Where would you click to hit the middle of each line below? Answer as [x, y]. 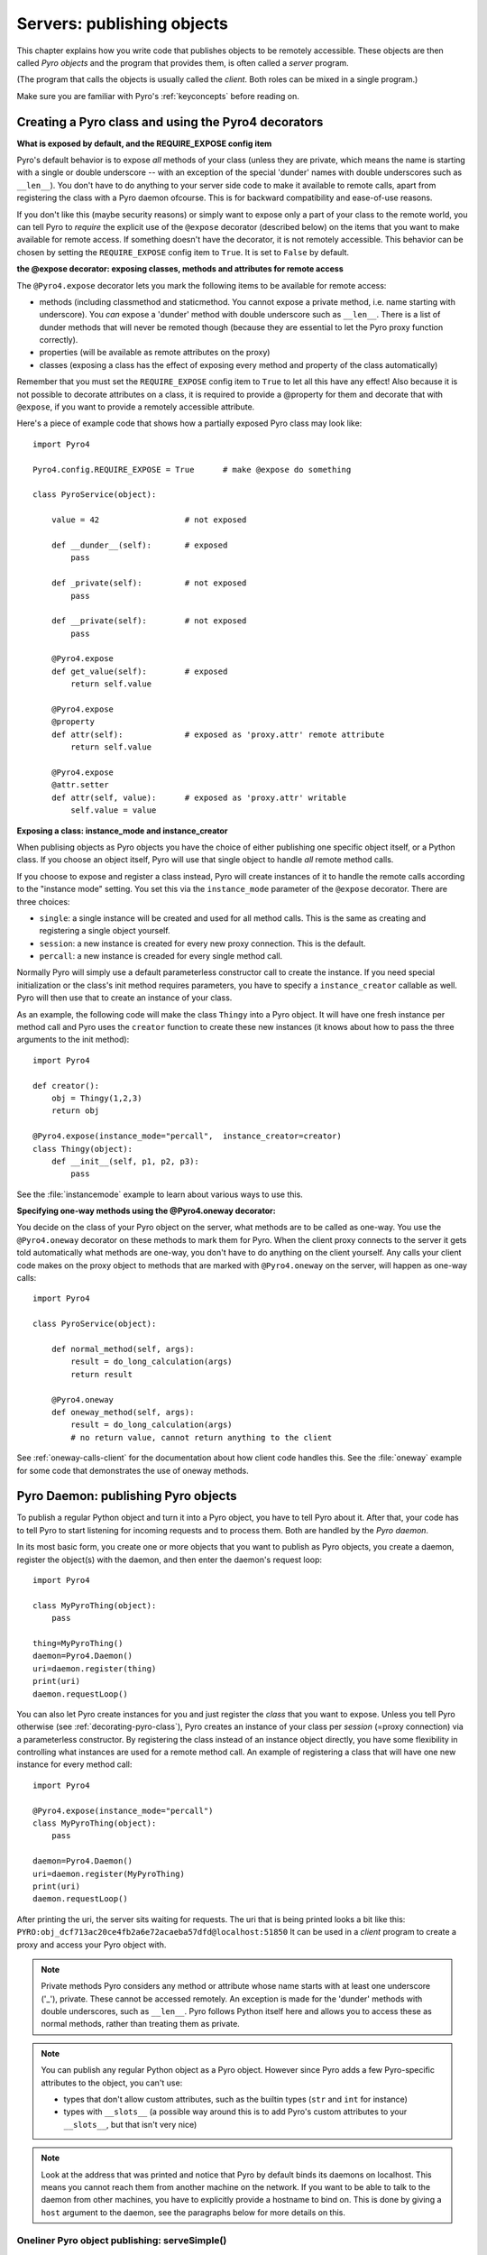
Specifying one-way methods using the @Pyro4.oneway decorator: [146, 1211]
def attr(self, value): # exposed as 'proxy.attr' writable [199, 797]
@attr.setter [80, 785]
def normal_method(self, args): [123, 1349]
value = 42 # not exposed [149, 520]
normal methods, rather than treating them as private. [141, 2024]
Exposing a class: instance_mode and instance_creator [122, 831]
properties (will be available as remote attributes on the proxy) [155, 353]
